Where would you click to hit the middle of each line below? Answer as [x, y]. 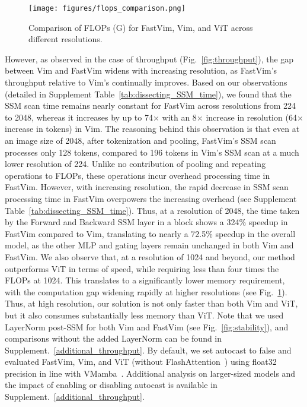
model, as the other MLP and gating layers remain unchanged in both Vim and [149, 245]
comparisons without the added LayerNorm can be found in [113, 338]
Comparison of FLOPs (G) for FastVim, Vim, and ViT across [141, 27]
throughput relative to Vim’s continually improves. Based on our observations [146, 82]
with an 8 [179, 117]
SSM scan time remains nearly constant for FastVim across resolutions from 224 [151, 105]
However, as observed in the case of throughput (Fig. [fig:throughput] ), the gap [149, 59]
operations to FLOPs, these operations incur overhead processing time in [137, 175]
